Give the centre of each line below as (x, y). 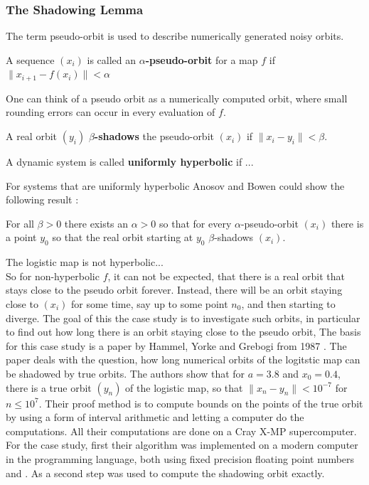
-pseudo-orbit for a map (202, 59)
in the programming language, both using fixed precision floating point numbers (180, 458)
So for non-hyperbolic (53, 276)
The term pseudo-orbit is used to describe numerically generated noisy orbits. (175, 36)
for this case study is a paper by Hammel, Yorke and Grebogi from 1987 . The (176, 345)
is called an (112, 59)
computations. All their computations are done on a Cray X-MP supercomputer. (181, 431)
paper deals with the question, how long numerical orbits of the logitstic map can (183, 359)
